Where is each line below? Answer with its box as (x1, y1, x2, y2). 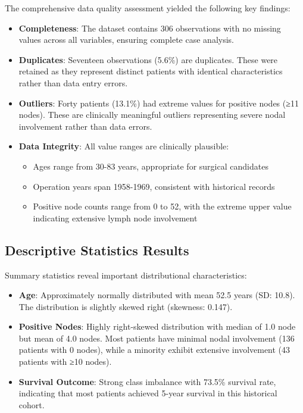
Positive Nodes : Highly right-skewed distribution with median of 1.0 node (18, 320, 296, 333)
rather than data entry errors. (18, 76, 128, 89)
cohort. (18, 398, 45, 411)
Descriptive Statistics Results (5, 240, 189, 259)
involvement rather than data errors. (18, 120, 152, 132)
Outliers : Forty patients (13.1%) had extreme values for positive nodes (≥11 (18, 96, 299, 109)
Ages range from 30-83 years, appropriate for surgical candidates (33, 159, 268, 172)
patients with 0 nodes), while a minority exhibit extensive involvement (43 (18, 343, 290, 356)
